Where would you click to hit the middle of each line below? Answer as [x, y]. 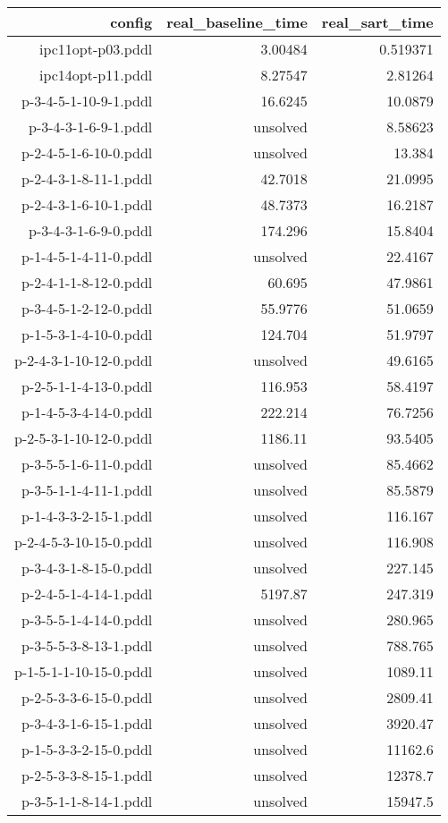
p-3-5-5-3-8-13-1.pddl [87, 645]
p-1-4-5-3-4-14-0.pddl [87, 412]
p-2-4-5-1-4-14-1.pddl [87, 594]
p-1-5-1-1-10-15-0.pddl [84, 671]
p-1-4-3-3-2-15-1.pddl [87, 516]
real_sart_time [377, 22]
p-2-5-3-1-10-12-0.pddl [84, 438]
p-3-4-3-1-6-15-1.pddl [87, 723]
